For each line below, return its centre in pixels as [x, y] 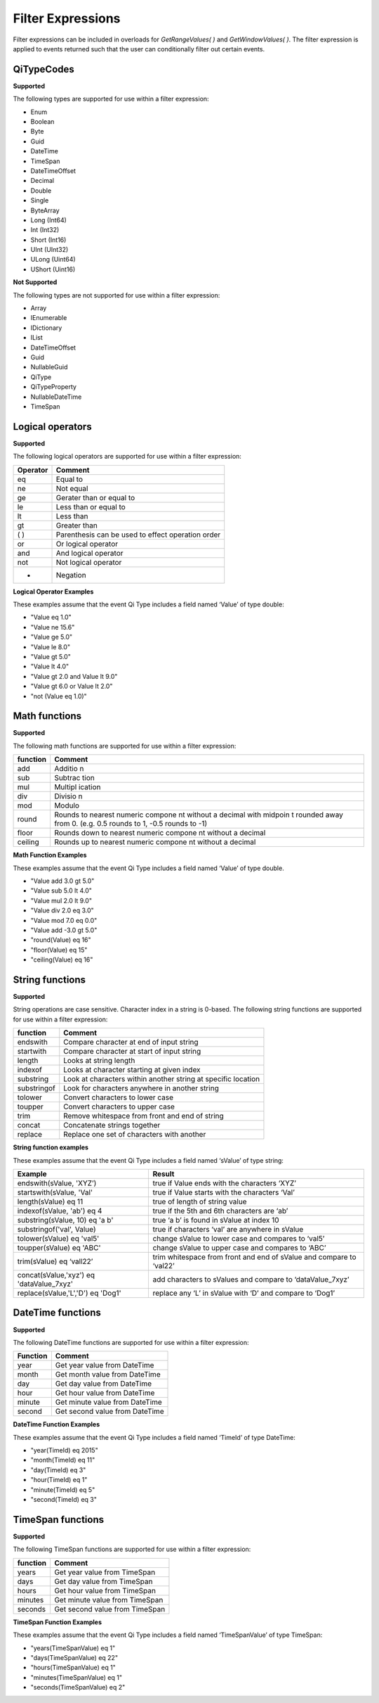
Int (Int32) [45, 230]
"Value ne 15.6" [53, 627]
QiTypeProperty [54, 387]
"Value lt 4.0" [50, 666]
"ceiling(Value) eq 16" [62, 959]
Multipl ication [77, 787]
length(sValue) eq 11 [50, 1201]
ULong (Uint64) [53, 260]
